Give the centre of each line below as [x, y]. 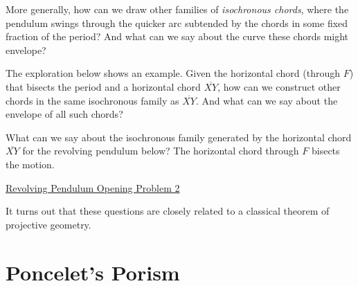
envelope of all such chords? [64, 114]
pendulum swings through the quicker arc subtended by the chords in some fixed [177, 23]
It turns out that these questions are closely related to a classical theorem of [168, 211]
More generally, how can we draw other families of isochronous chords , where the [177, 9]
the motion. [30, 164]
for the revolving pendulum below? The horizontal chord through [161, 151]
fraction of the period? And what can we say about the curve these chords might [177, 36]
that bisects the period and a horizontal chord [103, 86]
